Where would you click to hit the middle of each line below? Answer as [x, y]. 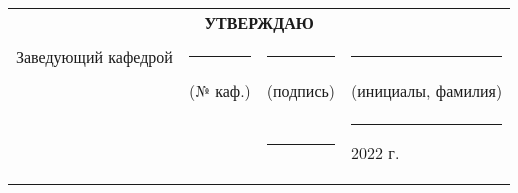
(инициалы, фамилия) [427, 90]
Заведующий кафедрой [94, 56]
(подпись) [301, 90]
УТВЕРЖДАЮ [259, 22]
